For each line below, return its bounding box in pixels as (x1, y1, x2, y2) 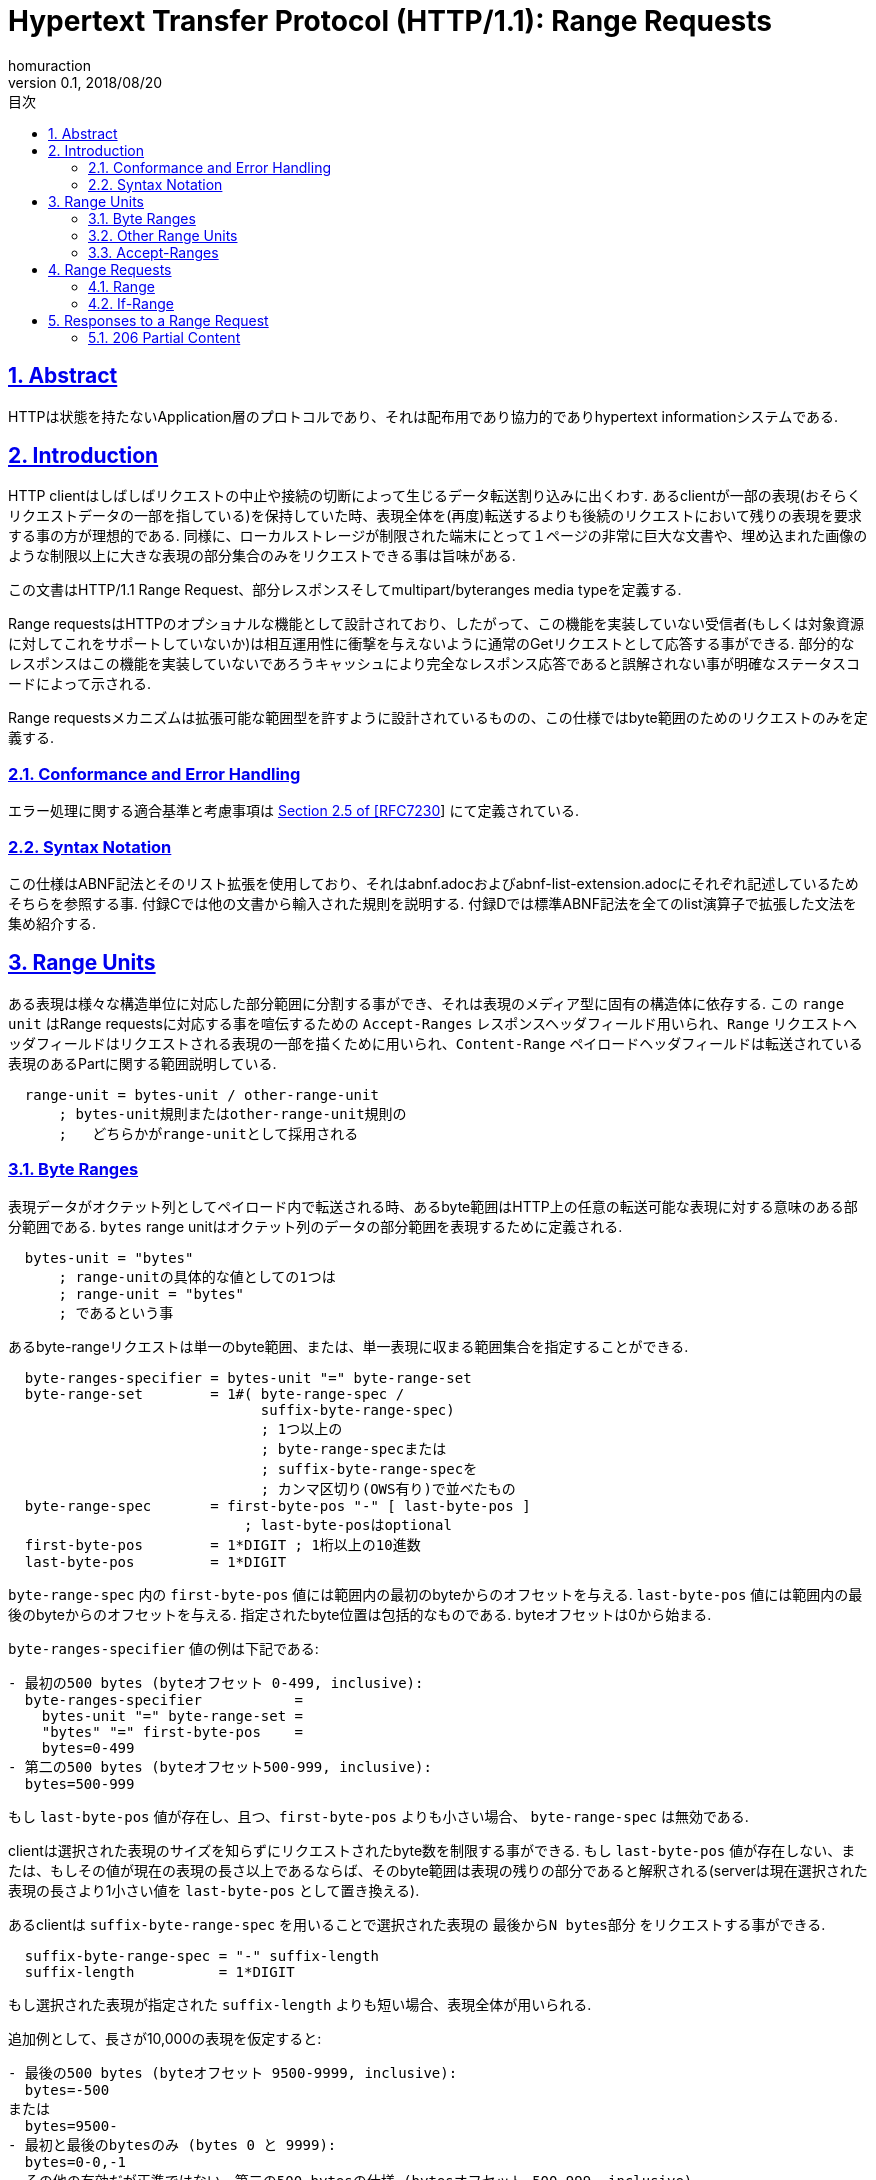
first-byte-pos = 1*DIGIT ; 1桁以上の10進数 (24, 1536, 421, 1553)
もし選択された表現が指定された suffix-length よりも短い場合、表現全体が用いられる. (8, 1995, 592, 2013)
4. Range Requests (48, 260, 172, 278)
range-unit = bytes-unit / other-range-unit (24, 1086, 379, 1103)
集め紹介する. (8, 914, 97, 932)
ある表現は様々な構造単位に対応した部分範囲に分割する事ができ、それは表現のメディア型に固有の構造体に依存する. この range (8, 994, 845, 1012)
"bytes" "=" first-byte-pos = (41, 1723, 304, 1740)
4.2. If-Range (88, 294, 174, 312)
